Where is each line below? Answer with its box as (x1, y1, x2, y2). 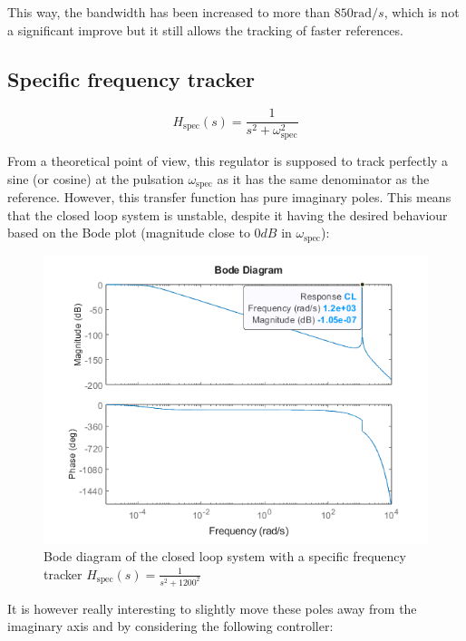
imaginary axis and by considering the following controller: (7, 617, 334, 636)
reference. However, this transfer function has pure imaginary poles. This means (7, 187, 451, 206)
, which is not (383, 3, 460, 21)
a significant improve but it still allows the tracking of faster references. (7, 20, 403, 39)
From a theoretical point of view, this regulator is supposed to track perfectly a (7, 151, 449, 170)
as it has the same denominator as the (217, 169, 430, 188)
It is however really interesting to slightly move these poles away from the (7, 598, 417, 617)
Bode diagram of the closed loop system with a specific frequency (44, 547, 406, 566)
